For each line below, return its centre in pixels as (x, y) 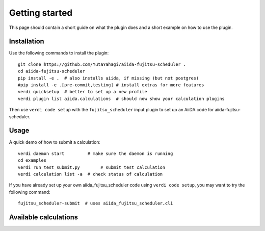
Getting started (41, 13)
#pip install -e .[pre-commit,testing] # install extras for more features (111, 85)
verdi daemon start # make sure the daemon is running (95, 154)
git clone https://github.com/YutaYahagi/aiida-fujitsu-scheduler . (102, 64)
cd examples (32, 160)
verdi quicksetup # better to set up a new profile (82, 92)
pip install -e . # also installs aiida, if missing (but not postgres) (108, 78)
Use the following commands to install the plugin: (59, 53)
